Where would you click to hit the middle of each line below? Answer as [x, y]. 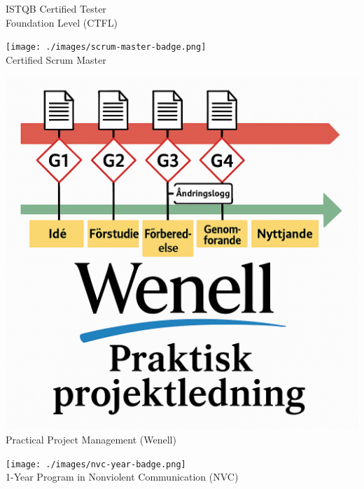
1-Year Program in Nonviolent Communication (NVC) [122, 477]
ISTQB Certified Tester [56, 8]
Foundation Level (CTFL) [62, 22]
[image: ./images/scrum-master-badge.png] [106, 47]
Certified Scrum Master [56, 59]
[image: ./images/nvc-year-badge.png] [96, 464]
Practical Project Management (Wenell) [91, 440]
